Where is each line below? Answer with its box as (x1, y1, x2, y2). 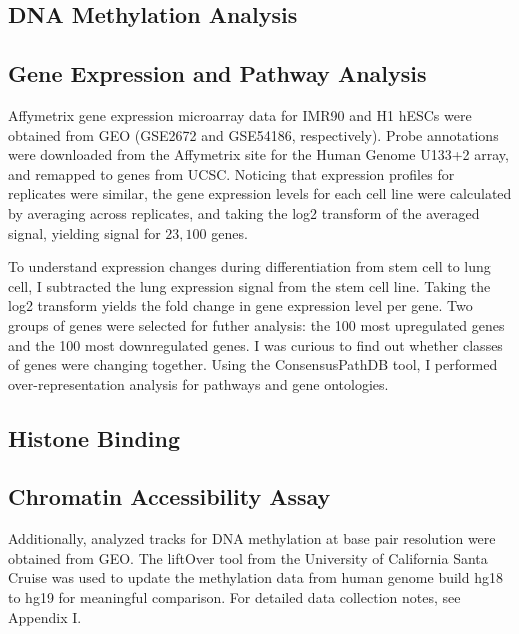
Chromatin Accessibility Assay (8, 481, 331, 512)
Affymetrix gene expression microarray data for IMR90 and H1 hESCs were (8, 104, 472, 125)
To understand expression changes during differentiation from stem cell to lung (8, 256, 491, 277)
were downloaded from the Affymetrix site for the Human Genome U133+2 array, (8, 144, 509, 165)
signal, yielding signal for (8, 222, 161, 243)
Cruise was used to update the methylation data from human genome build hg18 (8, 567, 503, 588)
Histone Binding (8, 422, 181, 453)
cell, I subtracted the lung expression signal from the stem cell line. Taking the (8, 275, 491, 296)
